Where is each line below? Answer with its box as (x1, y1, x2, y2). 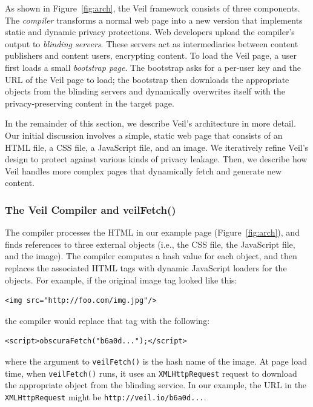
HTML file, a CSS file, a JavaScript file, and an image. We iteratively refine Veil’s (5, 141, 309, 153)
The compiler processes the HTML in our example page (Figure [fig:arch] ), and (5, 226, 300, 239)
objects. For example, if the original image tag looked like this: (5, 273, 237, 286)
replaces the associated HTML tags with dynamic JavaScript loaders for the (5, 261, 287, 274)
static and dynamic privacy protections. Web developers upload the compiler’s (5, 25, 295, 38)
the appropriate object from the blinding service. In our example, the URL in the (5, 379, 307, 391)
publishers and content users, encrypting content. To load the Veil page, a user (5, 49, 297, 62)
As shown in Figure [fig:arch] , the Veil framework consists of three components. (5, 2, 300, 14)
